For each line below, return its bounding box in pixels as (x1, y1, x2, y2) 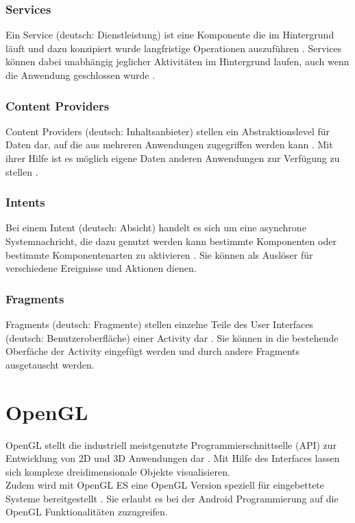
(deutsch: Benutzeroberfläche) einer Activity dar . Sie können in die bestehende (5, 330, 339, 345)
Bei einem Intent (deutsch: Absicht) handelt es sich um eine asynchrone (5, 220, 306, 235)
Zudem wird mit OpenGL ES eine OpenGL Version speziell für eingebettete (5, 478, 325, 492)
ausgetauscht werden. (5, 357, 95, 371)
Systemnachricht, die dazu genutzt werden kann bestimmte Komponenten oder (5, 234, 336, 248)
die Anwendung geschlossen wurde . (5, 68, 156, 82)
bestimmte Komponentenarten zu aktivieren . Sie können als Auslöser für (5, 247, 313, 261)
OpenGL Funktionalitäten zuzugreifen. (5, 504, 168, 519)
